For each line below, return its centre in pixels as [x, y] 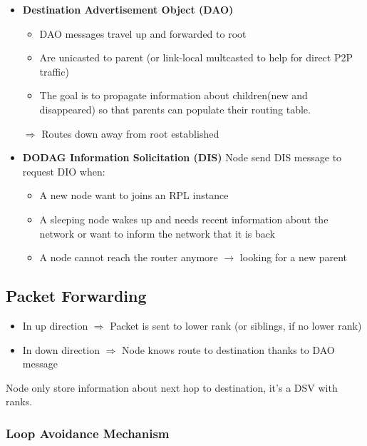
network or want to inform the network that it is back [157, 233]
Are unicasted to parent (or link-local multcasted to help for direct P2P [196, 57]
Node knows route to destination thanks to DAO [228, 349]
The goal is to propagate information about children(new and [174, 95]
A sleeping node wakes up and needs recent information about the [184, 219]
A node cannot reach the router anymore [129, 257]
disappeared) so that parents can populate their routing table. [175, 109]
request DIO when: [64, 171]
